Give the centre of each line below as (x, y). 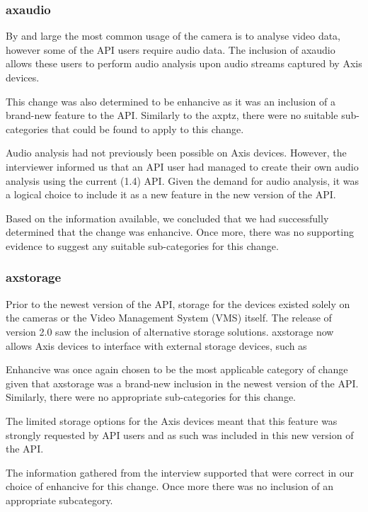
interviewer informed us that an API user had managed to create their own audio (182, 166)
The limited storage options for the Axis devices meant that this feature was (172, 420)
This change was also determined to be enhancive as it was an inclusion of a (171, 101)
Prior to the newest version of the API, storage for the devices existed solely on (178, 303)
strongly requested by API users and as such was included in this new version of (180, 434)
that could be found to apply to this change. (148, 129)
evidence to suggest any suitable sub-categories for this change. (142, 245)
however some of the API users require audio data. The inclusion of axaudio (171, 49)
